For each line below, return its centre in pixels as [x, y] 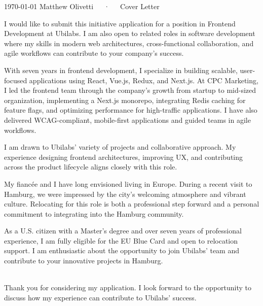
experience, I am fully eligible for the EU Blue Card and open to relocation [121, 240]
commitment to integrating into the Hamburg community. [94, 213]
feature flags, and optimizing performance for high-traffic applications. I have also [131, 110]
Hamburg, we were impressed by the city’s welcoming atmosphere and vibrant [125, 194]
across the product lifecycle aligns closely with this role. [91, 167]
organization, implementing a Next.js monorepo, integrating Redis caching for [125, 100]
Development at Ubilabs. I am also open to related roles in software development [130, 33]
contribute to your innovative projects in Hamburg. [84, 261]
